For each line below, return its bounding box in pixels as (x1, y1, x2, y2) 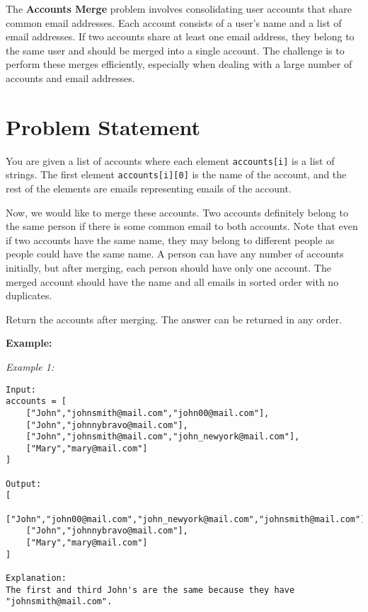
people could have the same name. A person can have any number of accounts (6, 246, 344, 261)
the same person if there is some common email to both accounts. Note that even (6, 219, 358, 233)
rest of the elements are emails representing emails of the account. (6, 181, 292, 195)
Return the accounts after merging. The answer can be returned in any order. (6, 311, 343, 326)
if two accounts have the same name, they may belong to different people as (6, 232, 335, 247)
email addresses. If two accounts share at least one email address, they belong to (6, 29, 355, 44)
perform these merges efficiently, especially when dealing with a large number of (6, 57, 352, 71)
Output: (6, 478, 42, 489)
